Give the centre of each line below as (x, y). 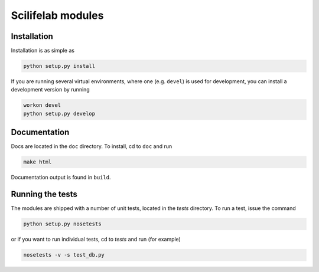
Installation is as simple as (43, 51)
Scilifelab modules (57, 15)
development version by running (50, 90)
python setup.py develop (59, 113)
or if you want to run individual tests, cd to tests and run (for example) (96, 240)
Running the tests (44, 194)
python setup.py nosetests (62, 224)
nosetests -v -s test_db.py (64, 255)
